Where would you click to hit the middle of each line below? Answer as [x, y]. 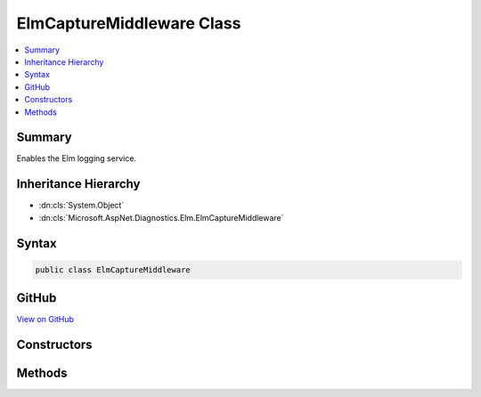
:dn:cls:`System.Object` [82, 206]
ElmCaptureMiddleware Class [129, 23]
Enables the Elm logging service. [77, 158]
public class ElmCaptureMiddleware [113, 270]
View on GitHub [45, 320]
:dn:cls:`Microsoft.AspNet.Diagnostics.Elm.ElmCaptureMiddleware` [161, 217]
